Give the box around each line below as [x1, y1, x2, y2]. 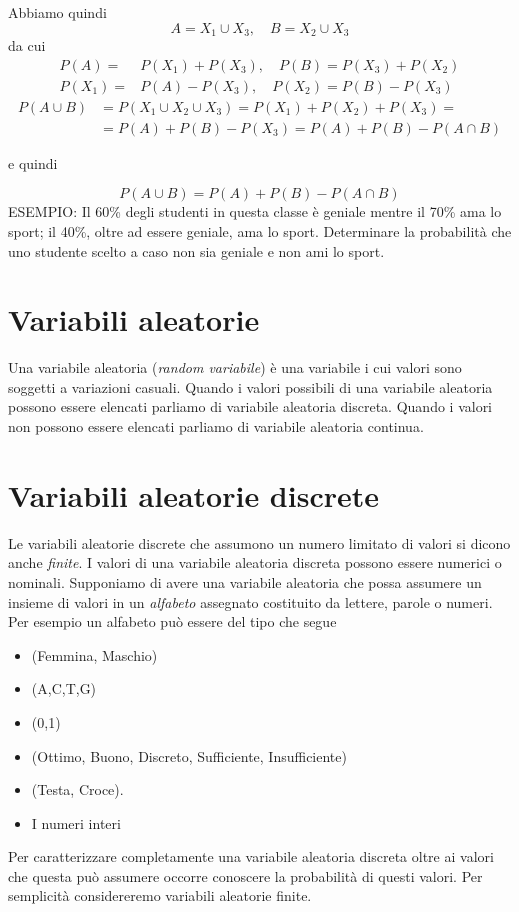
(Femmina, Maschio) [31, 644, 158, 665]
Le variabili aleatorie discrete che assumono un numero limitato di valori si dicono [8, 532, 511, 553]
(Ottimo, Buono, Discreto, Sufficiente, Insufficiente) [31, 745, 347, 766]
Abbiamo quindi [8, 2, 107, 22]
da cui [8, 35, 46, 56]
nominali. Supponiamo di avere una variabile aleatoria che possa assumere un [8, 571, 482, 592]
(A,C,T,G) [31, 678, 97, 699]
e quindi [8, 152, 58, 173]
